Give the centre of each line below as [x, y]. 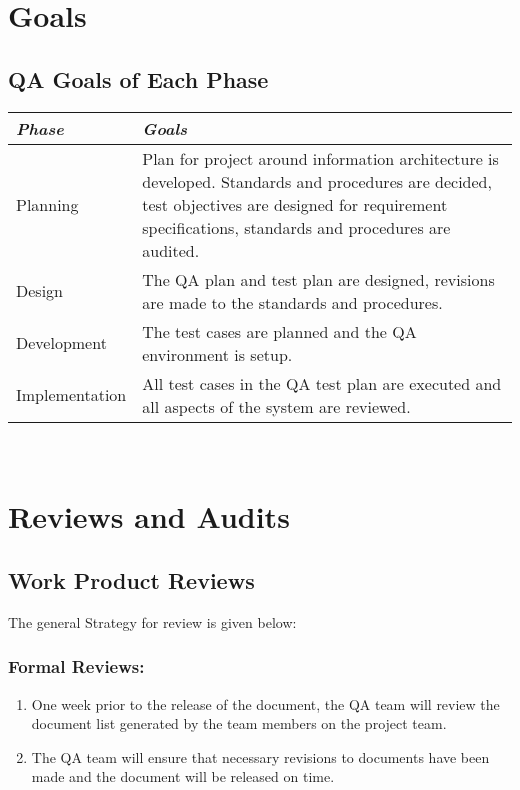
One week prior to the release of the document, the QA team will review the [265, 703]
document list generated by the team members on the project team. [239, 723]
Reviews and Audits [149, 516]
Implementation [71, 395]
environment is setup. [217, 354]
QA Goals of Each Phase [138, 78]
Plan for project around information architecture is [320, 158]
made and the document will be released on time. [183, 776]
